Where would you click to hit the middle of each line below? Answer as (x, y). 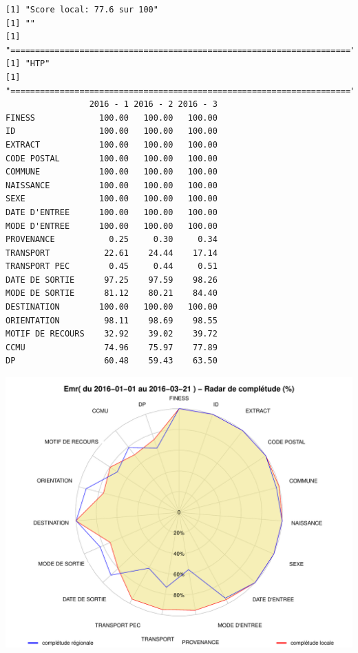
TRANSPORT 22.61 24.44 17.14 (112, 253)
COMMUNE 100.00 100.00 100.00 (112, 172)
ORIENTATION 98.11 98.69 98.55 (112, 320)
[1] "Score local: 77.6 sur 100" (82, 10)
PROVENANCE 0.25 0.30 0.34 (112, 240)
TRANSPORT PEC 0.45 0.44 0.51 (112, 267)
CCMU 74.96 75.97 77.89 (112, 347)
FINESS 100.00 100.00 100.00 (112, 118)
